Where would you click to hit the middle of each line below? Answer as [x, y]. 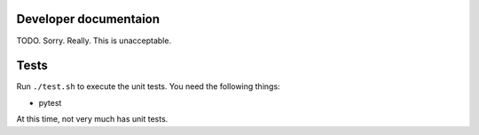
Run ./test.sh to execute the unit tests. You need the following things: [148, 86]
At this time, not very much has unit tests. [92, 119]
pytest [50, 102]
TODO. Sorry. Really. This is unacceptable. [94, 41]
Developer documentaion [88, 19]
